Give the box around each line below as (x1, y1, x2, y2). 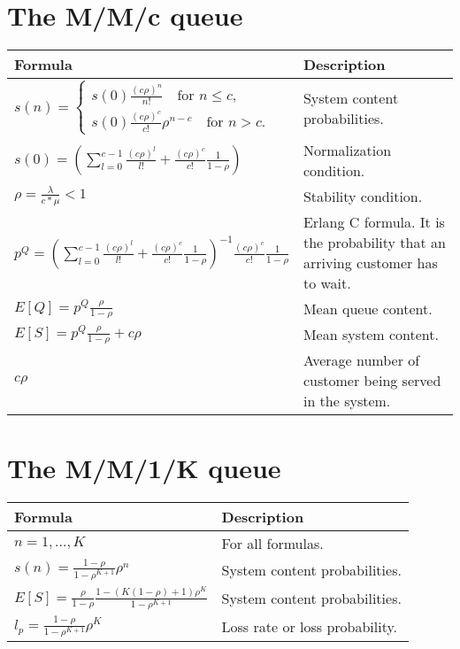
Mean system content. (303, 324, 439, 345)
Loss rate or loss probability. (221, 616, 398, 637)
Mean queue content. (303, 298, 433, 320)
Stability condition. (303, 186, 423, 207)
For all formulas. (221, 532, 324, 553)
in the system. (303, 390, 391, 412)
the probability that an (303, 232, 446, 253)
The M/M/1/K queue (7, 449, 281, 485)
